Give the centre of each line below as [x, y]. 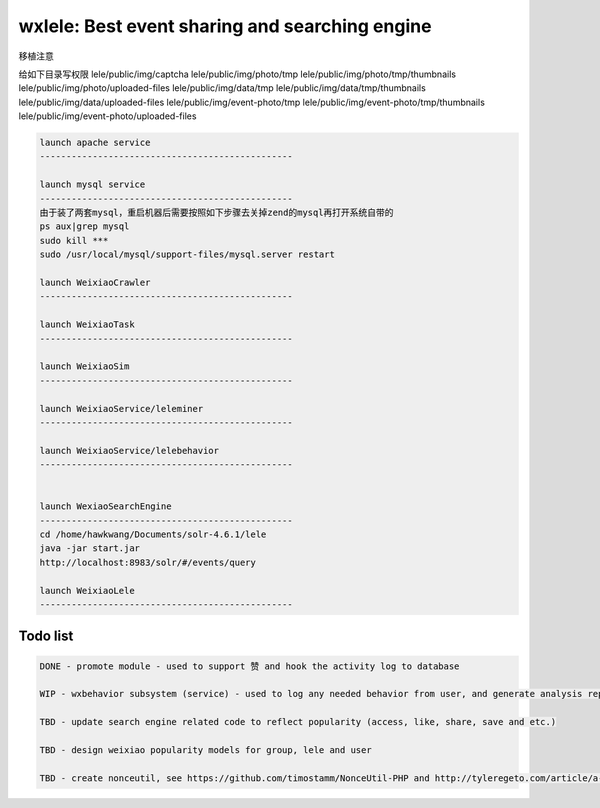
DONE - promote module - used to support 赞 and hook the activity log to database [249, 666]
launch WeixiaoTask [87, 324]
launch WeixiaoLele [87, 590]
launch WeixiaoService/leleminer [121, 408]
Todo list [46, 636]
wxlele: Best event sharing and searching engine [225, 26]
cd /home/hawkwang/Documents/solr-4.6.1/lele [153, 534]
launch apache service [95, 143]
